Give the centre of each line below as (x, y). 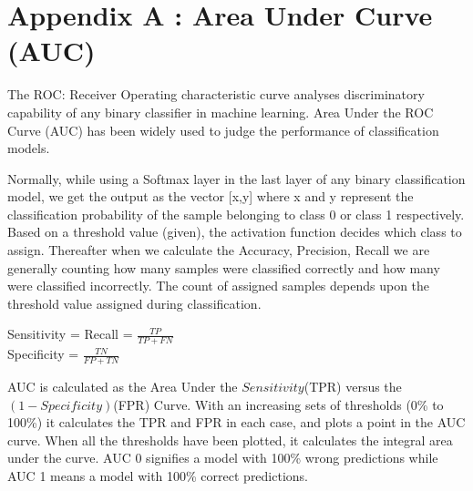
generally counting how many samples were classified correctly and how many (224, 267)
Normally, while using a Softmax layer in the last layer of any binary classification (236, 178)
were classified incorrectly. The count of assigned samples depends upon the (219, 286)
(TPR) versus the (353, 387)
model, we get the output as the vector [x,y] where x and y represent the (211, 196)
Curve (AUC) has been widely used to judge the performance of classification (223, 130)
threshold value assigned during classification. (134, 303)
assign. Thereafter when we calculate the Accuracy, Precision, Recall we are (219, 250)
